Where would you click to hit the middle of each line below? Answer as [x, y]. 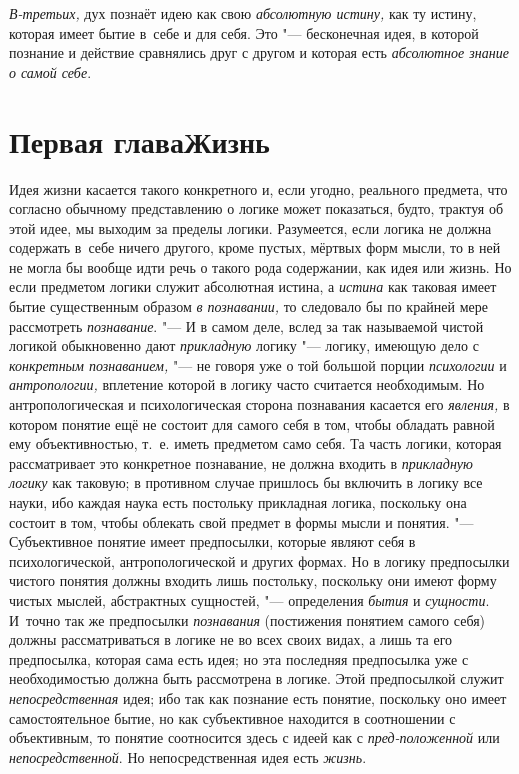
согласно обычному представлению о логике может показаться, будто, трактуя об [256, 208]
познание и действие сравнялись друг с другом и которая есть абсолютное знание [259, 52]
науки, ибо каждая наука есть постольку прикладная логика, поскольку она [238, 502]
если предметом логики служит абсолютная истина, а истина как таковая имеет [253, 286]
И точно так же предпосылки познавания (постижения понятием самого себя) [247, 619]
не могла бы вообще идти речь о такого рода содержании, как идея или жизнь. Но [260, 266]
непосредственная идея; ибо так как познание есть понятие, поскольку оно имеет [258, 697]
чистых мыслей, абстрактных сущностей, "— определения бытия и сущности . [249, 599]
